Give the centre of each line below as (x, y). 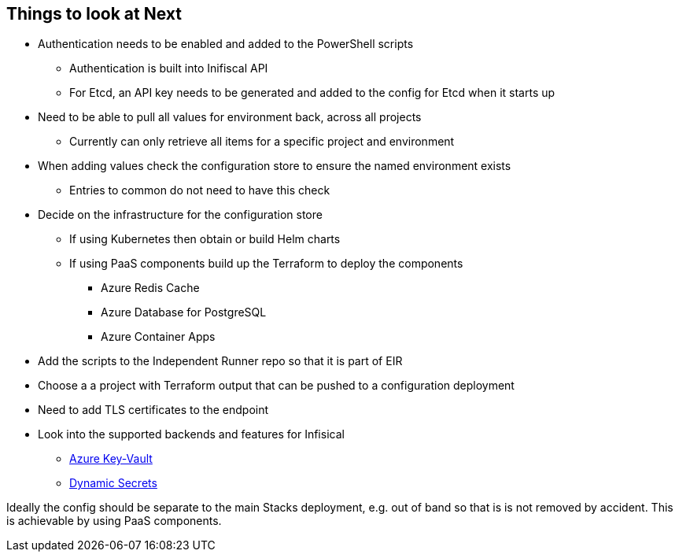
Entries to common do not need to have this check (200, 190)
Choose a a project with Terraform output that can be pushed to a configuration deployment (276, 386)
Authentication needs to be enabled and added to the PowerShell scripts (226, 44)
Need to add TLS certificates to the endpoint (153, 410)
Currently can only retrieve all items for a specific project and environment (262, 142)
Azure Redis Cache (150, 288)
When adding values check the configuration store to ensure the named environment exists (275, 166)
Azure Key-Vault (111, 459)
